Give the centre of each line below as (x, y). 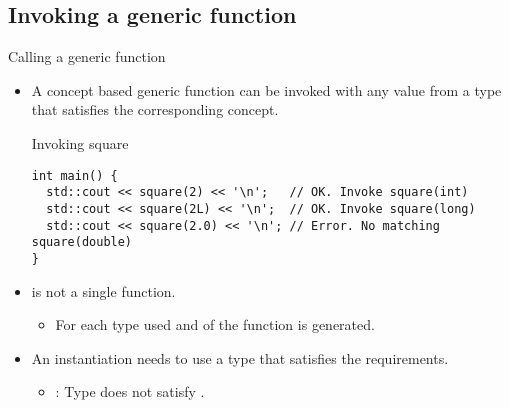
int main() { (74, 175)
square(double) (82, 242)
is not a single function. (103, 290)
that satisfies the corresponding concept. (155, 109)
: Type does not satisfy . (130, 391)
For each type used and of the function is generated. (215, 324)
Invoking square (80, 142)
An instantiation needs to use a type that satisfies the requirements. (240, 357)
